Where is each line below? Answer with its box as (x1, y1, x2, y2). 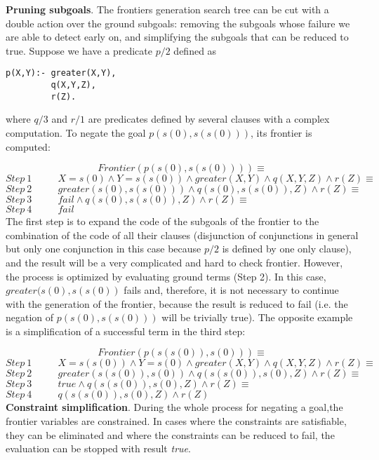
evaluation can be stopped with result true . (6, 441, 191, 456)
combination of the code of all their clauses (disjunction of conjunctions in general (6, 227, 359, 242)
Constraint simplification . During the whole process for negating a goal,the (6, 400, 343, 414)
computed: (6, 139, 51, 154)
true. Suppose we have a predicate (6, 43, 152, 57)
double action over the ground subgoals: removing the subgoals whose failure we (6, 15, 350, 30)
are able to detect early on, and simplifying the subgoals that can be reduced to (6, 29, 349, 44)
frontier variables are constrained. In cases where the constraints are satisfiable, (6, 414, 347, 428)
